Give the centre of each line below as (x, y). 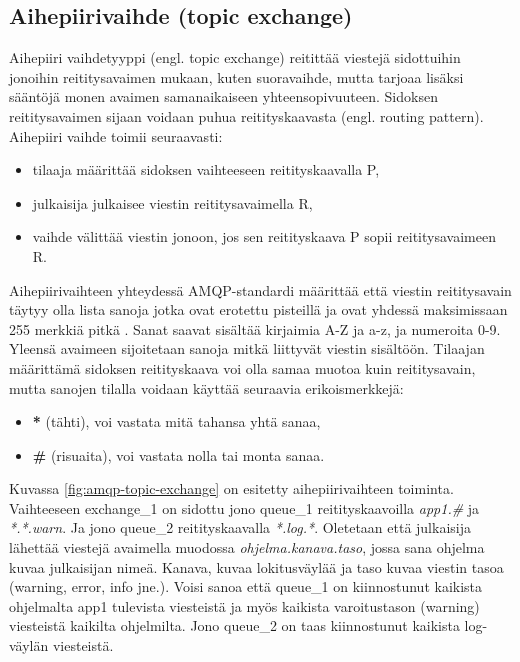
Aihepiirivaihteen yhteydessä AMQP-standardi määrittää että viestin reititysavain (260, 289)
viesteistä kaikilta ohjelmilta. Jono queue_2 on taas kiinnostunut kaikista (234, 625)
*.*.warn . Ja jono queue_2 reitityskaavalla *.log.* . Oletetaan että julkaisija (240, 527)
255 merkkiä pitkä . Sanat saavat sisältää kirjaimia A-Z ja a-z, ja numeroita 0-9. (255, 328)
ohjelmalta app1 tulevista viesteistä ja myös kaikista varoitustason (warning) (244, 605)
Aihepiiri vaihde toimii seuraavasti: (116, 135)
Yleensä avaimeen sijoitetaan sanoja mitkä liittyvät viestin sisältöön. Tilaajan (247, 348)
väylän (29, 645)
